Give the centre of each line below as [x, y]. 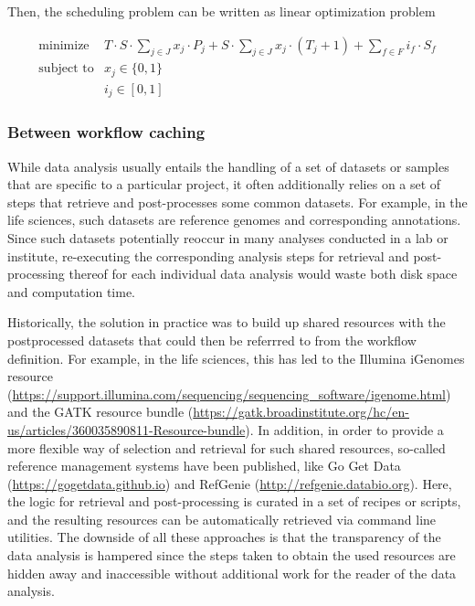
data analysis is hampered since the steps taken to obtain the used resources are [232, 555]
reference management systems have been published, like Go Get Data [204, 466]
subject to [66, 69]
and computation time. [72, 291]
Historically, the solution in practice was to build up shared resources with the [227, 322]
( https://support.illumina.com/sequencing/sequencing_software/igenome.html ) [229, 393]
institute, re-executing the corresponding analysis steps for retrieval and [208, 255]
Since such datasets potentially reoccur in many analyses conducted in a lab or [228, 237]
